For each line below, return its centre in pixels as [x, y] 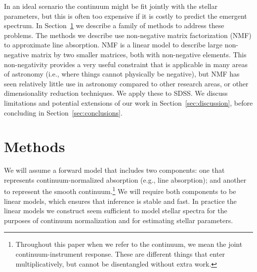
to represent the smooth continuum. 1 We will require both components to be [120, 191]
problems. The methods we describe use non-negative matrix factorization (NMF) [128, 35]
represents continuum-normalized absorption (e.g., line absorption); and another [125, 179]
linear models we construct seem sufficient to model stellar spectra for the [116, 211]
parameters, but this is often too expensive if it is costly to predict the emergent [126, 16]
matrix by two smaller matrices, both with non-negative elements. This [139, 54]
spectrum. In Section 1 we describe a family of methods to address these [114, 25]
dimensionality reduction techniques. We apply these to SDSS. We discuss [116, 93]
